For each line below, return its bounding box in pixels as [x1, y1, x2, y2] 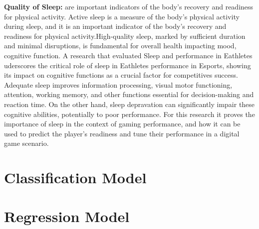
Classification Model [4, 167, 147, 188]
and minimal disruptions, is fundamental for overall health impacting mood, [4, 40, 237, 51]
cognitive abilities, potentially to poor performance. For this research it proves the [4, 109, 255, 119]
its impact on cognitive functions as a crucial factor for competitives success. [4, 70, 238, 80]
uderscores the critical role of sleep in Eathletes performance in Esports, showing [4, 60, 251, 70]
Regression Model [4, 206, 130, 227]
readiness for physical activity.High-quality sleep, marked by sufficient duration [4, 30, 246, 41]
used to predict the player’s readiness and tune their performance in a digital [4, 128, 240, 138]
